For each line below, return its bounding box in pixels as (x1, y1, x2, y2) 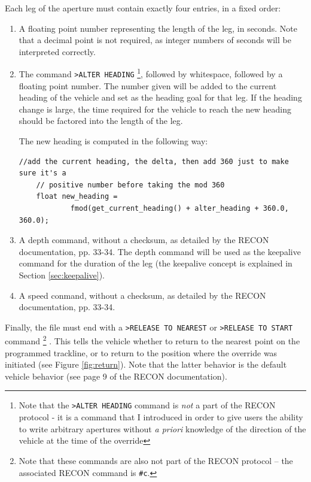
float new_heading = (36, 192, 118, 201)
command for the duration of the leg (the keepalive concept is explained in (19, 257, 292, 269)
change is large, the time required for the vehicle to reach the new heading (19, 102, 292, 115)
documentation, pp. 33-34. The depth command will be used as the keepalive (19, 245, 301, 257)
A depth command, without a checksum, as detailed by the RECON (19, 234, 269, 246)
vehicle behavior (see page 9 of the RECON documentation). (5, 369, 227, 382)
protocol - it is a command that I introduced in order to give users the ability (19, 411, 303, 423)
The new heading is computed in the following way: (19, 135, 208, 147)
